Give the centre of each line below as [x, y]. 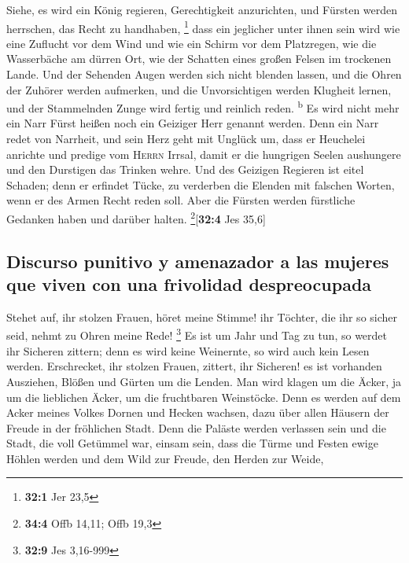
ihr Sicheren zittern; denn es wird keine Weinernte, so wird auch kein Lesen [188, 350]
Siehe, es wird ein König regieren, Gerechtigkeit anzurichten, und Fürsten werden [202, 9]
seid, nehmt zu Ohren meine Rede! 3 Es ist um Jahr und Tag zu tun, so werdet [197, 334]
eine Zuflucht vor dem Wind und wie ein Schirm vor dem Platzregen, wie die [192, 43]
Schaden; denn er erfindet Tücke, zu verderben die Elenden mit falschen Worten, [201, 184]
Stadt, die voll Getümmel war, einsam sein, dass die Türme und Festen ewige [192, 443]
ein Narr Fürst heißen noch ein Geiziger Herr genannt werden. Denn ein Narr [193, 123]
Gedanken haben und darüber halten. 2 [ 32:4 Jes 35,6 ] [136, 217]
